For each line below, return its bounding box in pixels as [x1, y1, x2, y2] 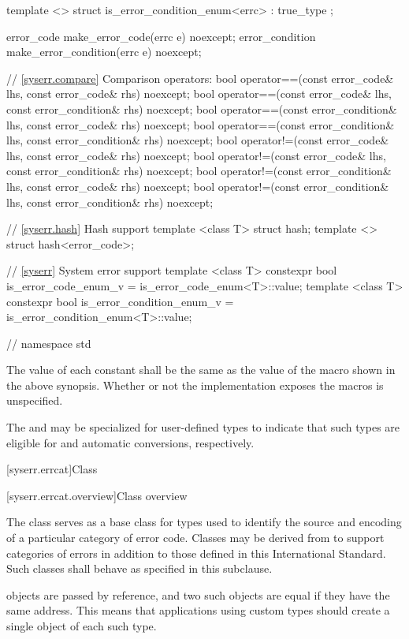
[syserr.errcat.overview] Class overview [6, 487, 188, 503]
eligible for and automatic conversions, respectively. [6, 434, 255, 450]
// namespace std [6, 334, 91, 351]
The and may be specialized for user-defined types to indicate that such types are [6, 419, 400, 435]
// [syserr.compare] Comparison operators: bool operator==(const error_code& [6, 69, 394, 86]
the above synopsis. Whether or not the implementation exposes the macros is [6, 376, 384, 393]
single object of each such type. [6, 618, 157, 633]
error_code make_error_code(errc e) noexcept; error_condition [6, 28, 316, 44]
